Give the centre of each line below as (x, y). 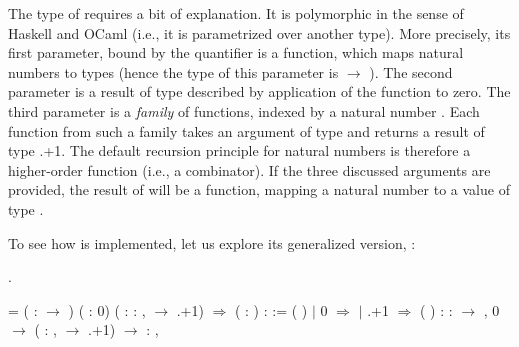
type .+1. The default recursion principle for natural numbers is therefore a (239, 150)
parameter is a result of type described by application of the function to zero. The (259, 91)
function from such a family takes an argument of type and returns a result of (246, 130)
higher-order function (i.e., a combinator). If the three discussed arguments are (249, 169)
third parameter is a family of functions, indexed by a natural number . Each (244, 110)
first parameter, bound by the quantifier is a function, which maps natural (236, 52)
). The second (411, 71)
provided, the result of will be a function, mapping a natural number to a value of (259, 189)
